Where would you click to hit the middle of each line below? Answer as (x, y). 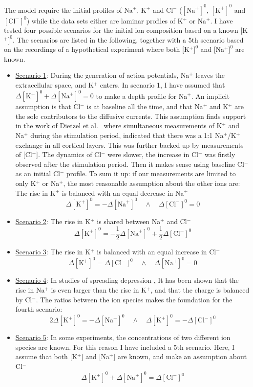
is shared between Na (129, 221)
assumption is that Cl (48, 106)
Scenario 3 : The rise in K (53, 252)
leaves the (210, 75)
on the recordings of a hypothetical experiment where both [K (97, 49)
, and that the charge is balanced (200, 289)
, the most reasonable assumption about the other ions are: (152, 183)
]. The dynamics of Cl (69, 154)
